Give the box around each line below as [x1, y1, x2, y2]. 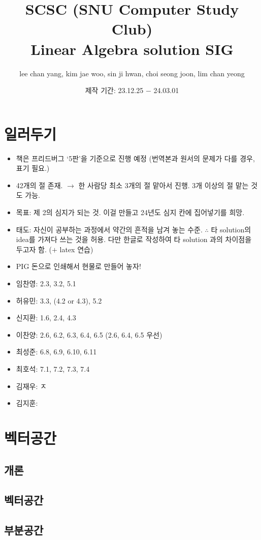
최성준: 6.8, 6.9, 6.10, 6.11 [16, 346, 97, 357]
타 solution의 [211, 224, 251, 234]
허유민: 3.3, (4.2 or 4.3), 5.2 [16, 295, 102, 306]
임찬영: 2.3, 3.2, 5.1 [16, 278, 76, 288]
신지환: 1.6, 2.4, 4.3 [16, 312, 76, 323]
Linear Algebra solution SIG [30, 38, 234, 59]
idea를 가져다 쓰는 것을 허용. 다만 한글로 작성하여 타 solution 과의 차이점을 [16, 234, 252, 245]
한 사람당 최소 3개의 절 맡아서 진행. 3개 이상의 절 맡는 [78, 179, 249, 190]
